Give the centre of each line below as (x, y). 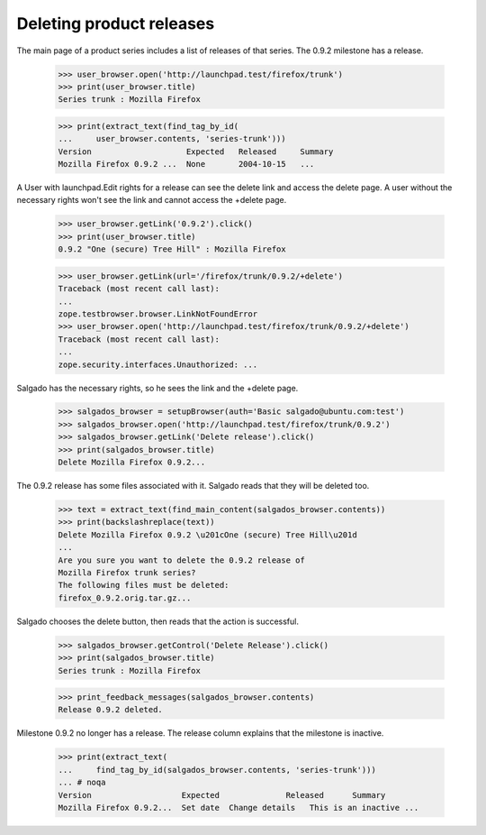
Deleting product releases (116, 23)
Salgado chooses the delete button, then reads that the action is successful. (157, 621)
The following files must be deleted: (144, 585)
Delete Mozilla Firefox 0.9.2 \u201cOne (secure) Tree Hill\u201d (207, 535)
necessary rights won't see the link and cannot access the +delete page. (152, 200)
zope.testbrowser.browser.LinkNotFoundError (158, 314)
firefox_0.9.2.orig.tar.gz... (125, 598)
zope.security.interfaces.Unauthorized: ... (158, 364)
